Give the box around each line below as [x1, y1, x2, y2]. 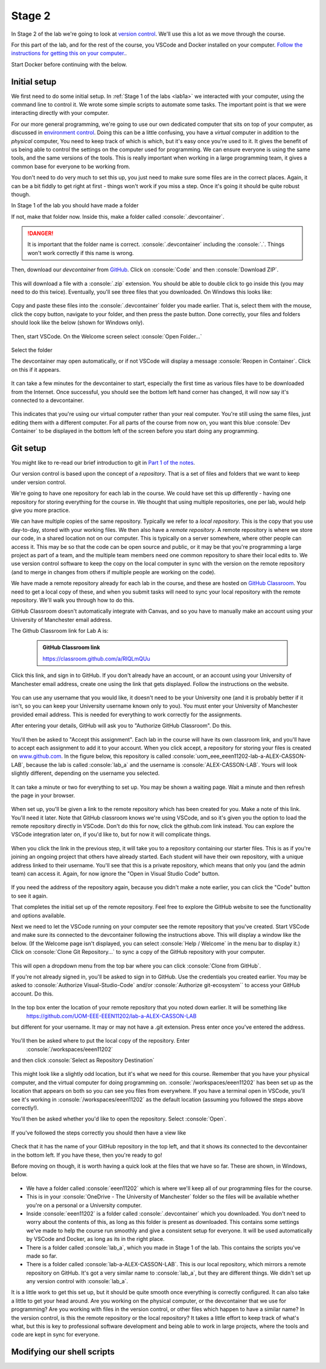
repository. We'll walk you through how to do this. [11, 596, 135, 604]
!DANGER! [27, 230, 54, 237]
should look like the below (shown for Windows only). [11, 319, 144, 326]
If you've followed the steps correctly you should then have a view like [11, 1129, 187, 1136]
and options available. [11, 911, 66, 919]
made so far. [26, 1252, 57, 1260]
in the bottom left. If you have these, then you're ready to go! [11, 1151, 162, 1159]
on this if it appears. [11, 366, 61, 373]
